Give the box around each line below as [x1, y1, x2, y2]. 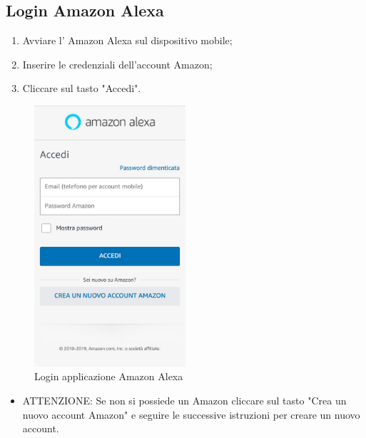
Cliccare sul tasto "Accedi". [22, 81, 141, 96]
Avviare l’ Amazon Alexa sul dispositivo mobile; [22, 33, 233, 48]
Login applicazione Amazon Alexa [34, 369, 183, 384]
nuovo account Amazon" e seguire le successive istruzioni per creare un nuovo [22, 407, 360, 422]
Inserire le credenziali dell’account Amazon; [22, 56, 213, 71]
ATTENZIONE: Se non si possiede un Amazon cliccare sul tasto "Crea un [22, 393, 347, 408]
